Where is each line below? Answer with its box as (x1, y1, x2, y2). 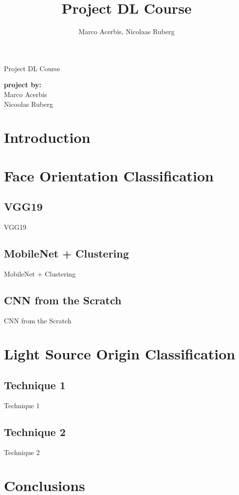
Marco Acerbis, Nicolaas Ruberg (78, 26, 175, 37)
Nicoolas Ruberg (4, 99, 53, 109)
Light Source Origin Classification (4, 344, 236, 364)
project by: (4, 79, 41, 90)
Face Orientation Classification (4, 165, 214, 185)
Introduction (4, 127, 91, 147)
